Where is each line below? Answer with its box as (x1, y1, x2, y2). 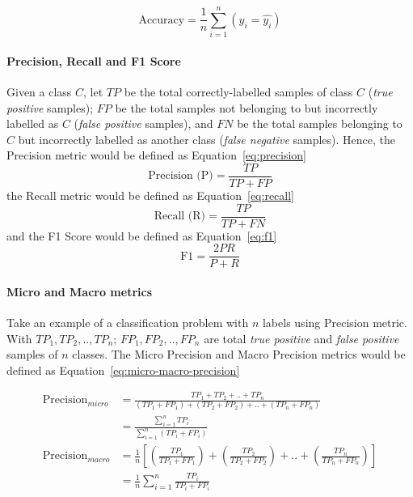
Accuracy (138, 14, 185, 26)
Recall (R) (154, 210, 206, 223)
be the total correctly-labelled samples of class (124, 83, 353, 100)
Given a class (6, 83, 72, 100)
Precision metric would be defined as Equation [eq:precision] (6, 147, 306, 164)
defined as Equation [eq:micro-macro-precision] (6, 361, 240, 378)
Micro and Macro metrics (6, 282, 153, 299)
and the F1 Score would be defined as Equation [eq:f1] (6, 227, 277, 244)
